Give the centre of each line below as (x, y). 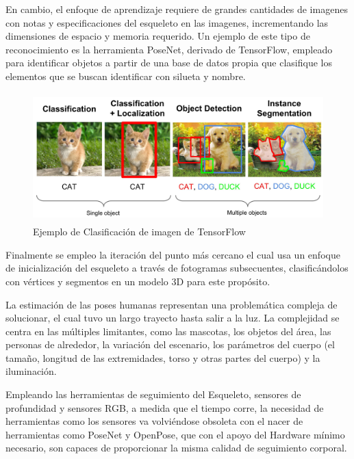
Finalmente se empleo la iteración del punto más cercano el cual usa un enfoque (173, 254)
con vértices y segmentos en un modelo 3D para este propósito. (138, 281)
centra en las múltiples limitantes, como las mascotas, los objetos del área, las (168, 331)
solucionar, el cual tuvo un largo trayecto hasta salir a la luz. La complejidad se (173, 318)
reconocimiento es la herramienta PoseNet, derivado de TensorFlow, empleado (169, 49)
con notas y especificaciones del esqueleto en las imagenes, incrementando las (167, 22)
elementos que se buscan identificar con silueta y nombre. (126, 76)
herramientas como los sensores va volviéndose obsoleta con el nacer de (154, 421)
